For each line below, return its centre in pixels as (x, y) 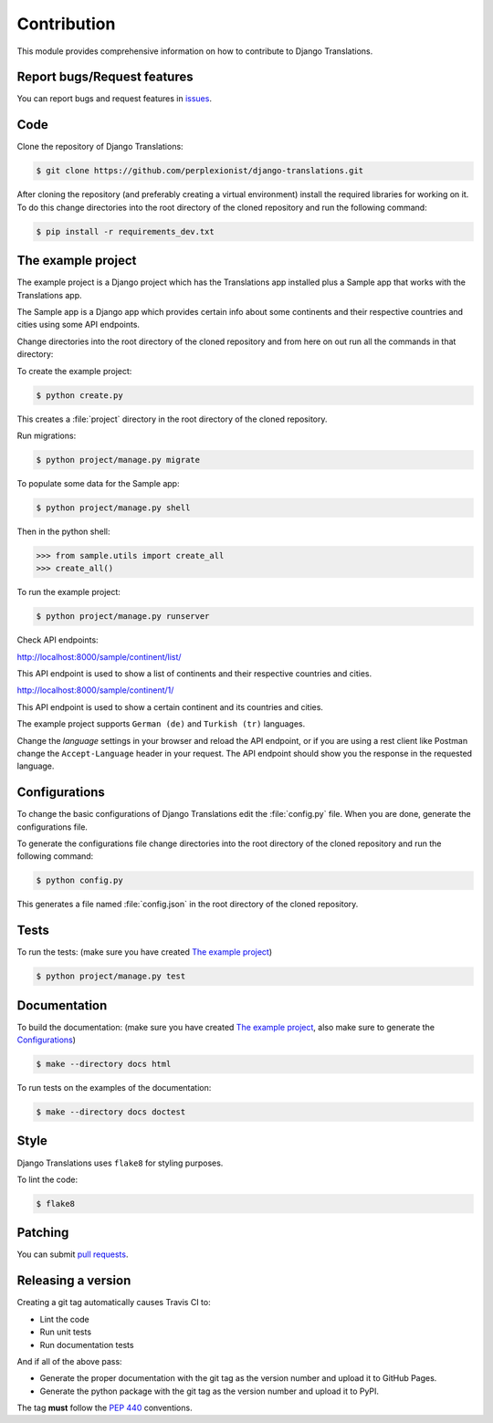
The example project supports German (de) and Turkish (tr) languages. (161, 724)
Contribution (66, 24)
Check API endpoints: (58, 640)
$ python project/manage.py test (111, 976)
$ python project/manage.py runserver (123, 617)
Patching (43, 1233)
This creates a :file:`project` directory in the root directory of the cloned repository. (172, 419)
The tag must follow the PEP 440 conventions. (105, 1408)
